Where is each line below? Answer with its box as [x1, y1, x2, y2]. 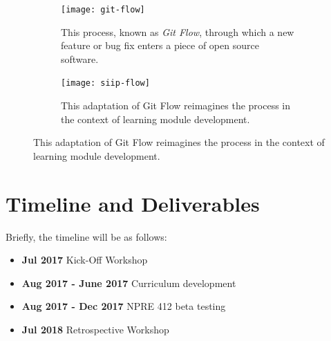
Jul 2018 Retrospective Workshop [21, 322, 169, 336]
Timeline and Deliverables [6, 189, 260, 217]
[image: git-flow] [61, 5, 145, 15]
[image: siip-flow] [61, 78, 150, 89]
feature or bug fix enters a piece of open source [61, 38, 259, 53]
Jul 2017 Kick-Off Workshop [21, 252, 148, 267]
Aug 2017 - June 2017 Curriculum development [21, 275, 236, 290]
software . [61, 51, 99, 66]
